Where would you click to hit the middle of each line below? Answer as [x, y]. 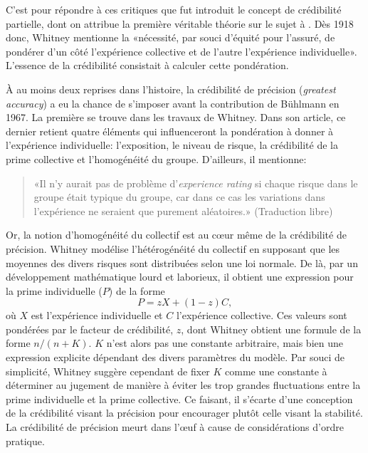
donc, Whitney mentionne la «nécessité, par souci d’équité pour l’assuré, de [170, 37]
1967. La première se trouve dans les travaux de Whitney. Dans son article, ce [176, 117]
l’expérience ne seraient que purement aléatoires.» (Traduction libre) [183, 210]
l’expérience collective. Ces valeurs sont [262, 315]
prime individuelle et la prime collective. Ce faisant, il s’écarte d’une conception [179, 399]
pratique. [25, 441]
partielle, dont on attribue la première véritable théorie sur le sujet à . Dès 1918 [180, 23]
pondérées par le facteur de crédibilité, [90, 329]
